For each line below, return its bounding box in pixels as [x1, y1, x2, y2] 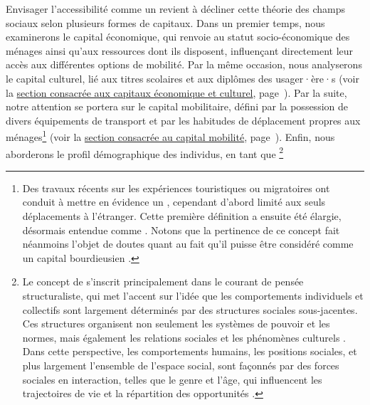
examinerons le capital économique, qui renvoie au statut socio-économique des [6, 29, 350, 44]
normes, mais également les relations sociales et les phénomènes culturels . [22, 330, 346, 344]
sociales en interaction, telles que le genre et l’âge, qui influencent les [22, 372, 322, 386]
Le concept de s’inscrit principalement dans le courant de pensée [22, 274, 304, 289]
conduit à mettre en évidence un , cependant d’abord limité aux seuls [22, 194, 326, 209]
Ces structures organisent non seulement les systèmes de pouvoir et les [22, 316, 330, 331]
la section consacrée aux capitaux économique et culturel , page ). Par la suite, [6, 85, 347, 100]
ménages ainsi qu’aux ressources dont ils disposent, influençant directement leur [6, 43, 354, 58]
